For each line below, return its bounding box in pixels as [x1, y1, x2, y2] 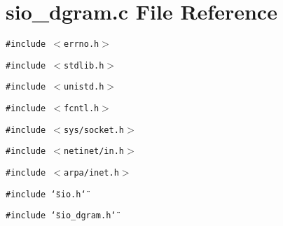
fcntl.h [64, 104, 99, 114]
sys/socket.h [64, 125, 124, 135]
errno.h [64, 39, 99, 50]
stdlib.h [64, 60, 104, 71]
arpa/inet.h [64, 168, 119, 178]
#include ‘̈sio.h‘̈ [6, 189, 86, 199]
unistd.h [64, 82, 104, 92]
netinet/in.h [64, 146, 124, 157]
